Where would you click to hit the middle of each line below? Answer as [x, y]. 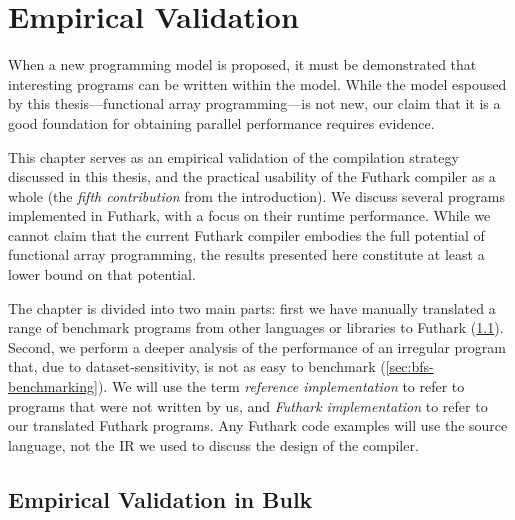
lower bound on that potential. [102, 274]
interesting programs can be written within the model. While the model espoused [257, 83]
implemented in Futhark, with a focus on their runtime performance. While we [249, 215]
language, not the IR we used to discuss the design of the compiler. [213, 444]
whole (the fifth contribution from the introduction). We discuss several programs [257, 195]
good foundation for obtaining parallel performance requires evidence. [221, 122]
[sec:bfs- [409, 366]
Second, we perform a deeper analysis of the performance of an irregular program [257, 346]
